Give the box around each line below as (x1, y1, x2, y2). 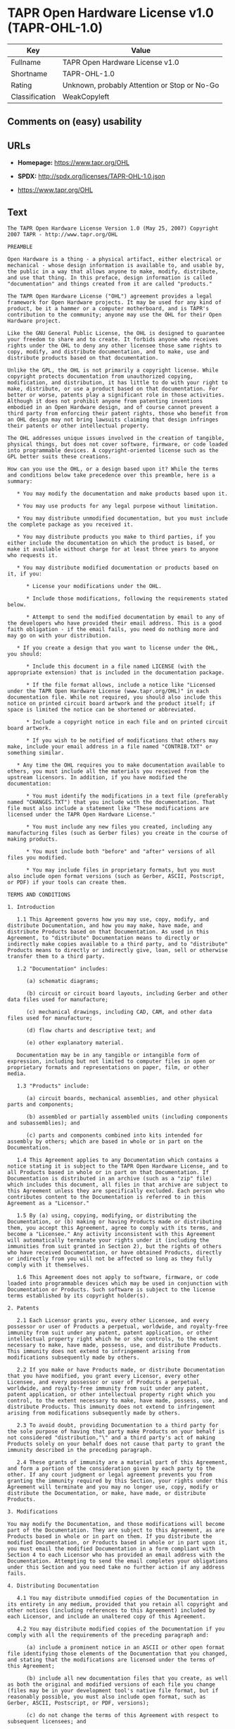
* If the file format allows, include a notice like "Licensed (25, 681, 216, 688)
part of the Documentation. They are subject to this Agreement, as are (7, 1527, 225, 1534)
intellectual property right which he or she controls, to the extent (7, 1335, 219, 1343)
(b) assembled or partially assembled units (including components (25, 1113, 229, 1120)
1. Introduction (7, 903, 55, 910)
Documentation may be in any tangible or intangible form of (16, 1051, 200, 1058)
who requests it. (7, 551, 58, 558)
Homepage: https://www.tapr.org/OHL (17, 159, 130, 167)
